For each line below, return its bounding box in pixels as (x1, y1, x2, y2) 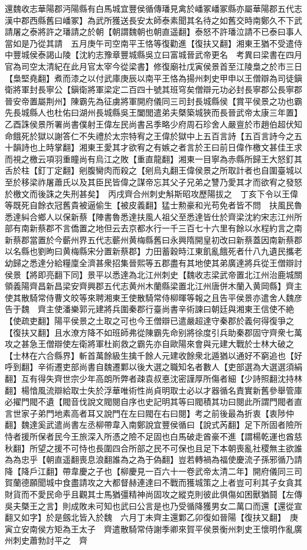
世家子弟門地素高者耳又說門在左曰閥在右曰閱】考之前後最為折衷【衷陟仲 (12, 407, 294, 419)
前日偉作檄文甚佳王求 (219, 141, 302, 153)
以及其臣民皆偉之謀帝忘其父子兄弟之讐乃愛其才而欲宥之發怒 (70, 175, 302, 188)
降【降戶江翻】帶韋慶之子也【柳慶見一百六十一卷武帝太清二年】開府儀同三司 (5, 464, 302, 477)
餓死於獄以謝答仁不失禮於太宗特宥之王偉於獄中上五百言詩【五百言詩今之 (12, 129, 294, 142)
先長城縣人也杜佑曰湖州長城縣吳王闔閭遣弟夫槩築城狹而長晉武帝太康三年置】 (5, 106, 302, 119)
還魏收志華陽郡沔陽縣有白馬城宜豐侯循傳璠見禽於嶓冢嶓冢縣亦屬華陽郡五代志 (5, 2, 302, 14)
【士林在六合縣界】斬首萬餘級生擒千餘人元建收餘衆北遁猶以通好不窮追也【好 (5, 349, 302, 361)
